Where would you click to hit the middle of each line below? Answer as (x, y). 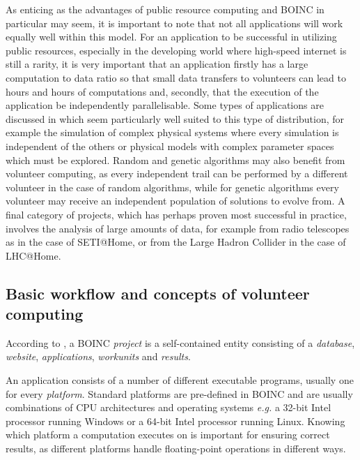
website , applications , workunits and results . (98, 356)
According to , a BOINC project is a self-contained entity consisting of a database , (180, 342)
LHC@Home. (33, 255)
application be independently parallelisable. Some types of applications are (165, 105)
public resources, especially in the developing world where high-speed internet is (176, 50)
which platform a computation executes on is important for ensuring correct (168, 435)
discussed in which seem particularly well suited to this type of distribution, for (175, 118)
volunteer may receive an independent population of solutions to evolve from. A (175, 201)
